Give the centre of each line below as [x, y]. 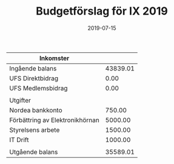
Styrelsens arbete [35, 130]
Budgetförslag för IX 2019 [102, 11]
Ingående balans [33, 68]
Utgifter [20, 100]
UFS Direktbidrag [34, 78]
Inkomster [54, 58]
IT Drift [19, 140]
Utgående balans [34, 152]
